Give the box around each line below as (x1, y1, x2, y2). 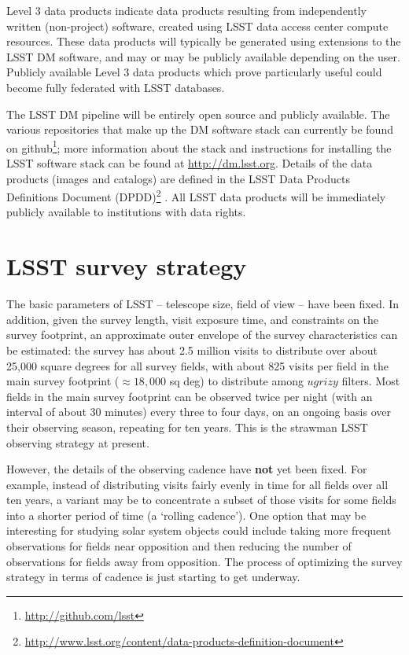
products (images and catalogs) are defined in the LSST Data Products (6, 170, 350, 186)
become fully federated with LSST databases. (6, 79, 225, 95)
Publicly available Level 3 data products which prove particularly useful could (6, 64, 382, 80)
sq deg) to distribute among (169, 373, 304, 389)
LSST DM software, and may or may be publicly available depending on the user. (6, 48, 400, 64)
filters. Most (341, 373, 400, 389)
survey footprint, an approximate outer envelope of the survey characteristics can (6, 326, 398, 343)
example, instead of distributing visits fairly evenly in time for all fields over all (6, 476, 389, 492)
